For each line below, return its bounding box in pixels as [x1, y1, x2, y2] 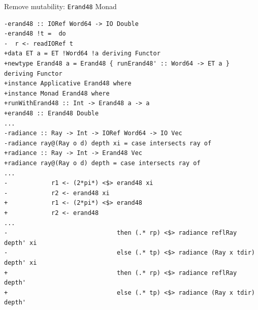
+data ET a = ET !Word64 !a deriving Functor [4, 50, 160, 57]
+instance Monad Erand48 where [4, 89, 110, 97]
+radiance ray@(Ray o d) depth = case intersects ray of [4, 159, 201, 167]
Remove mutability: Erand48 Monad [4, 1, 117, 11]
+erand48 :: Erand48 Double [4, 110, 99, 117]
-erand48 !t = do [4, 30, 66, 38]
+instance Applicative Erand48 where [4, 80, 132, 87]
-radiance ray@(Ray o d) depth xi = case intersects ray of [4, 139, 212, 147]
